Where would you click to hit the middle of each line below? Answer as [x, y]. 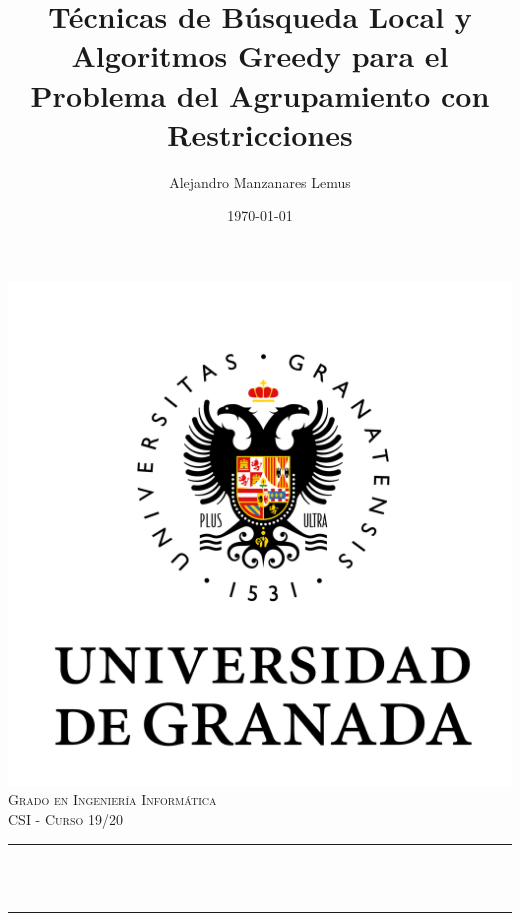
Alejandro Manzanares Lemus [260, 181]
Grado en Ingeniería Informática [112, 799]
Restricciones [260, 133]
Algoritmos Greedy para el [260, 55]
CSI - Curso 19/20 [65, 819]
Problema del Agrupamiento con [260, 94]
